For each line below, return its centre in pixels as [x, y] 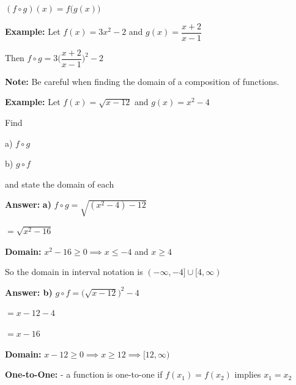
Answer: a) [28, 204]
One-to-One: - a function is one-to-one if [84, 374]
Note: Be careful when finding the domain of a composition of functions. [142, 81]
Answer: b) [29, 292]
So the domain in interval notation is [74, 272]
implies [248, 374]
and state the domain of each [60, 184]
